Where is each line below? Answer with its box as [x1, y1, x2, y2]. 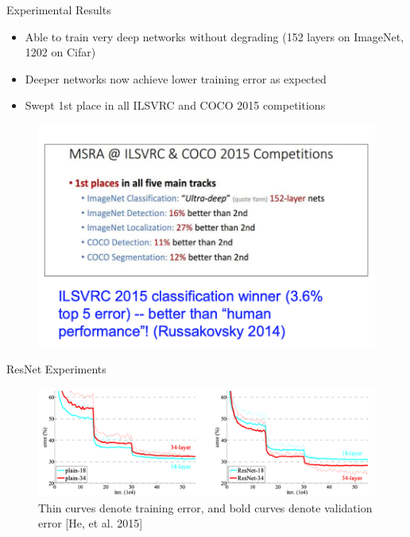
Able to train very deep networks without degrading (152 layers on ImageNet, [25, 28, 404, 44]
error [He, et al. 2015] [38, 515, 143, 531]
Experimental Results [6, 2, 111, 17]
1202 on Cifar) [25, 44, 96, 60]
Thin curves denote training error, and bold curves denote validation [38, 499, 373, 516]
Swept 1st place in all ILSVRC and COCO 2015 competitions [25, 97, 326, 114]
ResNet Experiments [6, 360, 106, 377]
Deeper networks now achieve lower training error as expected [25, 70, 327, 87]
